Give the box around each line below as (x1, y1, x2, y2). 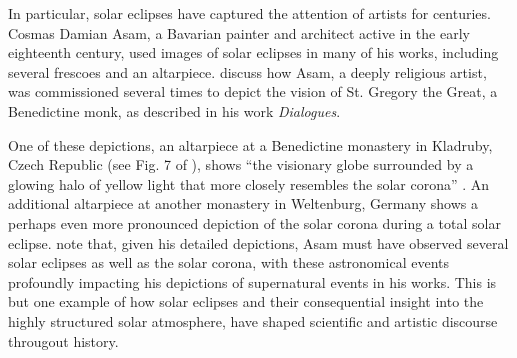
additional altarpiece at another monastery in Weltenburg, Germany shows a (8, 193, 478, 214)
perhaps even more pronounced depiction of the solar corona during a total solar (8, 212, 501, 233)
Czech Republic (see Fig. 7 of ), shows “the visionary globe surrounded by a (8, 154, 474, 175)
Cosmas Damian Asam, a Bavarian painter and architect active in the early (8, 22, 470, 43)
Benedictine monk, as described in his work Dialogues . (8, 100, 341, 121)
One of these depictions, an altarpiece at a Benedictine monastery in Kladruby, (8, 134, 493, 155)
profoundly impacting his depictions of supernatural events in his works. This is (8, 271, 497, 292)
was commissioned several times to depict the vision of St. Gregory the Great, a (8, 81, 498, 102)
